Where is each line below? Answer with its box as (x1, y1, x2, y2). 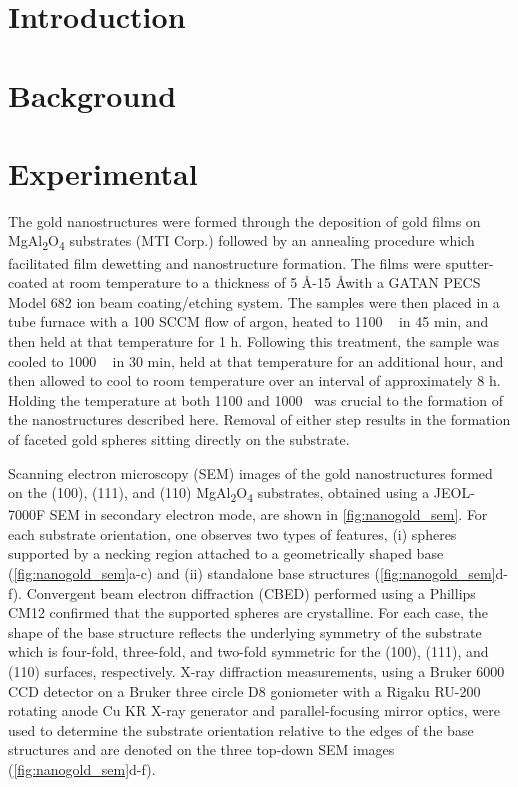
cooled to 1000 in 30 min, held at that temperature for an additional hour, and (8, 350, 504, 371)
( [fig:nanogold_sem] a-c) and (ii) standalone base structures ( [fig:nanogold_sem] (8, 563, 496, 584)
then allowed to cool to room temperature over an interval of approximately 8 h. (8, 370, 501, 391)
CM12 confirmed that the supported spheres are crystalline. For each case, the (8, 602, 488, 623)
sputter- (445, 252, 494, 273)
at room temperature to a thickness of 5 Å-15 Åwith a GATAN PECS (52, 272, 481, 293)
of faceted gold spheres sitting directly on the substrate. (8, 428, 350, 449)
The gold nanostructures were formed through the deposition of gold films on (8, 210, 481, 231)
